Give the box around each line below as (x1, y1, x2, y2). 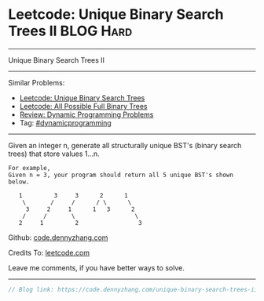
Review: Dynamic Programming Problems (19, 110, 154, 119)
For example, (8, 164, 51, 172)
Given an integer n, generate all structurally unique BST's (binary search (8, 140, 242, 150)
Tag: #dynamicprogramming (19, 118, 112, 127)
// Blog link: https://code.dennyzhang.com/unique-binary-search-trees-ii (8, 285, 258, 293)
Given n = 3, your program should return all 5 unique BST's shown (8, 171, 234, 179)
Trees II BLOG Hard (8, 22, 133, 40)
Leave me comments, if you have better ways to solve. (8, 263, 185, 272)
